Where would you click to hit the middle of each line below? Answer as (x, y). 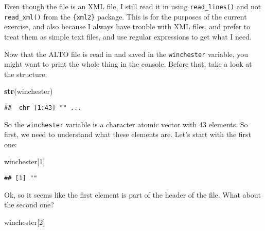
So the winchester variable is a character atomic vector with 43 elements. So (126, 124)
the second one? (29, 205)
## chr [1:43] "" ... (43, 108)
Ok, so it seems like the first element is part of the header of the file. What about (133, 194)
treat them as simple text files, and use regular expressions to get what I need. (128, 36)
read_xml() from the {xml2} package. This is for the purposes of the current (126, 16)
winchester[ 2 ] (25, 222)
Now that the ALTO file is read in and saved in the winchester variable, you (126, 54)
